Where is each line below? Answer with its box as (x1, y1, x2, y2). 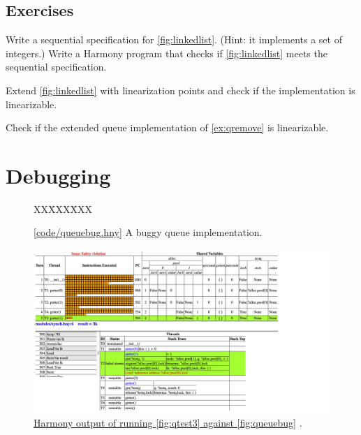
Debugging (6, 161, 111, 189)
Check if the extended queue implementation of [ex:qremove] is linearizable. (6, 120, 329, 135)
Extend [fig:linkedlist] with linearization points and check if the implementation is (6, 82, 355, 97)
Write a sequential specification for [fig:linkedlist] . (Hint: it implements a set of (6, 32, 342, 47)
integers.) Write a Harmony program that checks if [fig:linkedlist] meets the (6, 45, 327, 60)
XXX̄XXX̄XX (34, 201, 92, 216)
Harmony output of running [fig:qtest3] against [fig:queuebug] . (34, 415, 302, 430)
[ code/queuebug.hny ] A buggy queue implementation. (34, 225, 263, 239)
